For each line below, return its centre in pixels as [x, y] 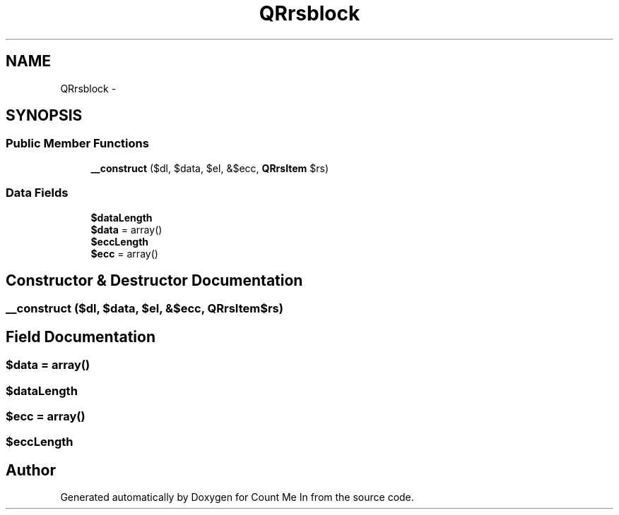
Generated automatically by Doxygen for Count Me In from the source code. [237, 497]
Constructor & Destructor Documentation [154, 280]
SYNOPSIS [44, 116]
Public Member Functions [77, 144]
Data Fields [37, 193]
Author [31, 470]
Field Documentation [81, 337]
